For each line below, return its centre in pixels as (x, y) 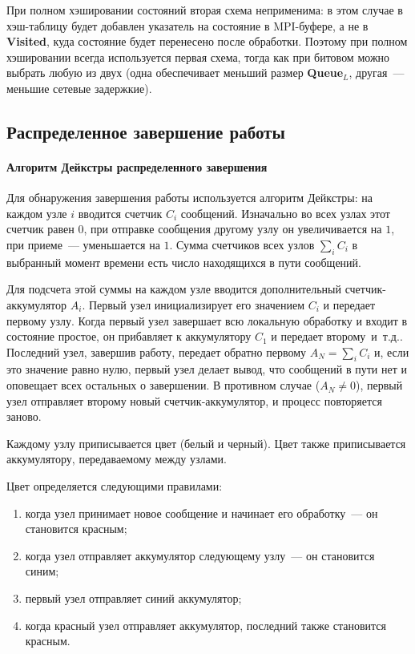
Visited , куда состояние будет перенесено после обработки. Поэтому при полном (207, 41)
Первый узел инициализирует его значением (196, 304)
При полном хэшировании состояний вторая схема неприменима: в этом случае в (205, 10)
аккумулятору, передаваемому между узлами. (117, 459)
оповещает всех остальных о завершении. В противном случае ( (163, 385)
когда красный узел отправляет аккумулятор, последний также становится (205, 625)
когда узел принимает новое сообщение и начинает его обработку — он (201, 513)
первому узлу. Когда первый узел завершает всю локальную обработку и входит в (207, 320)
